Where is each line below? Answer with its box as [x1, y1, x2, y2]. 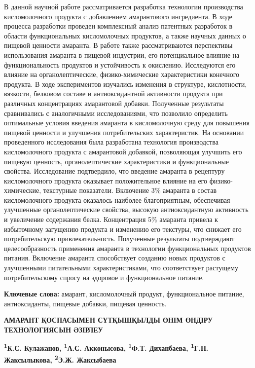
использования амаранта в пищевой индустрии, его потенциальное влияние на [4, 49, 240, 60]
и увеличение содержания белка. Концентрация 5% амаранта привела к [4, 214, 218, 224]
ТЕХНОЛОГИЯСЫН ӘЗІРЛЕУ [4, 325, 103, 334]
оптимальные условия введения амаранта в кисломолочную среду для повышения [4, 117, 250, 128]
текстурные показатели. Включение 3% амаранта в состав [43, 185, 217, 195]
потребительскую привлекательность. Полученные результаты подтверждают [4, 233, 235, 244]
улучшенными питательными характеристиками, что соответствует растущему [4, 262, 239, 273]
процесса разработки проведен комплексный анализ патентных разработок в [4, 21, 233, 31]
